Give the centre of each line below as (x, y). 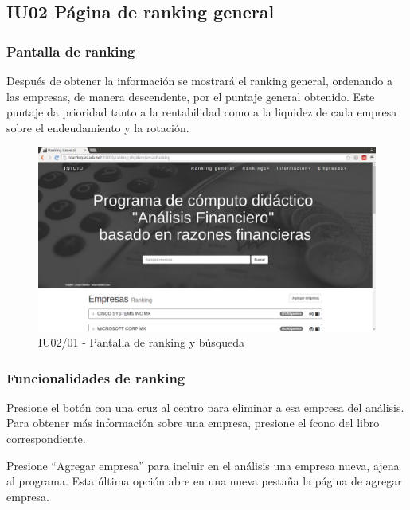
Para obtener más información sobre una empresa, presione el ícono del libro (193, 423)
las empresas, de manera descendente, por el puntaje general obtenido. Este (191, 96)
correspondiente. (46, 439)
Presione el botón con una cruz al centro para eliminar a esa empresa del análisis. (205, 407)
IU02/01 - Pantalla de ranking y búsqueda (141, 342)
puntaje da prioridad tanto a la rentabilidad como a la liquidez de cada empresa (202, 112)
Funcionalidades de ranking (96, 377)
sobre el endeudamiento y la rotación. (98, 127)
